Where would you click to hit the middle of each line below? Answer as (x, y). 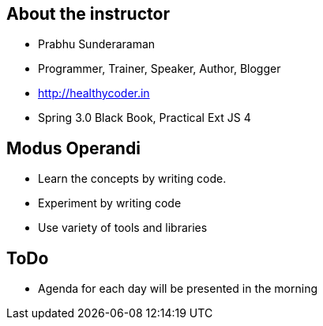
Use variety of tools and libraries (123, 228)
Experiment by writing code (110, 203)
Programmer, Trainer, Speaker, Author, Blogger (160, 69)
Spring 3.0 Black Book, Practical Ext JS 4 (145, 118)
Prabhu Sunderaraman (97, 44)
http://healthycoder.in (94, 93)
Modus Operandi (73, 148)
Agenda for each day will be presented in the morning (178, 289)
